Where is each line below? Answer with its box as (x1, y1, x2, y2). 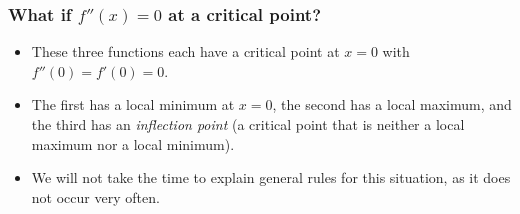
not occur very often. (31, 186, 160, 207)
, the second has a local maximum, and (272, 94, 512, 115)
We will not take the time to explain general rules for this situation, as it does (31, 167, 511, 188)
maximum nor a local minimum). (31, 133, 235, 154)
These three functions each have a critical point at (31, 41, 340, 62)
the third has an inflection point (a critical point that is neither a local (31, 114, 465, 134)
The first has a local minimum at (31, 94, 235, 115)
